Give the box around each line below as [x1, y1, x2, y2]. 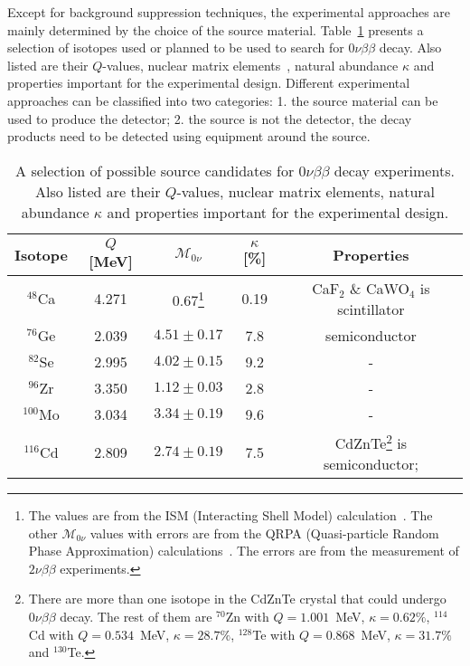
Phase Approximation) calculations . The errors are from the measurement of [28, 541, 459, 560]
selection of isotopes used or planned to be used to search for [7, 38, 344, 57]
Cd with [28, 624, 74, 643]
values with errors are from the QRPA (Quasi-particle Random [89, 523, 439, 542]
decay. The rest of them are [60, 607, 212, 626]
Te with [252, 624, 296, 643]
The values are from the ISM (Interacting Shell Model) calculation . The [28, 506, 433, 525]
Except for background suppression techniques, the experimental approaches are [7, 3, 451, 21]
